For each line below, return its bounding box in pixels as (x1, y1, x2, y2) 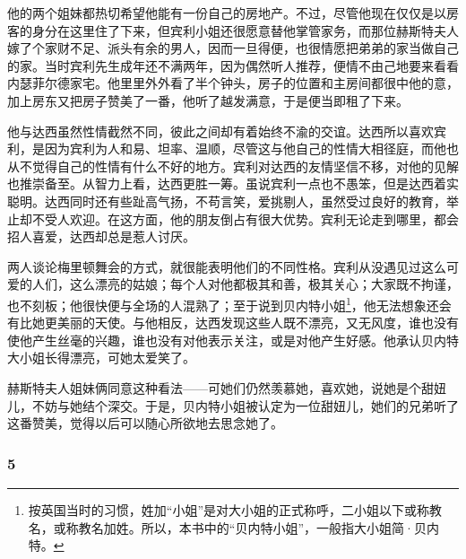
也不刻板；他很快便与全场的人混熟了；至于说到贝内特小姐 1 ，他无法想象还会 (7, 293, 452, 314)
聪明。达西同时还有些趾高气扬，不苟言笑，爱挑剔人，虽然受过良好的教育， (7, 191, 446, 210)
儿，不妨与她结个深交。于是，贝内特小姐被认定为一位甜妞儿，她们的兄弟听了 (7, 396, 459, 415)
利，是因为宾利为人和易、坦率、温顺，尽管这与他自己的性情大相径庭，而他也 (7, 139, 459, 158)
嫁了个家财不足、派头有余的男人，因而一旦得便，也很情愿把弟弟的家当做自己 (7, 39, 459, 57)
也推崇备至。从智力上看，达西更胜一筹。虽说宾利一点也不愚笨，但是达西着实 (7, 174, 459, 193)
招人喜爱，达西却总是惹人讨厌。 (7, 227, 195, 246)
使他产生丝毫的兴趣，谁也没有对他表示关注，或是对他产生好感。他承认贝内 (7, 330, 446, 349)
